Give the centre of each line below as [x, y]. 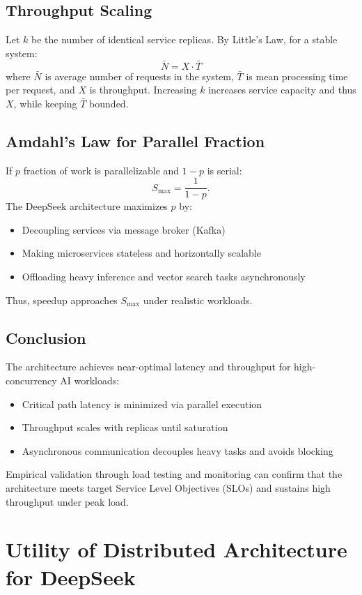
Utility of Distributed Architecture [176, 549]
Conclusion [46, 337]
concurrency [31, 381]
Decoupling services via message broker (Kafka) [124, 229]
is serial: [225, 170]
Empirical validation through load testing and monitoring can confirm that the [174, 474]
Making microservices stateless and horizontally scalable [141, 253]
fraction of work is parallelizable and [101, 170]
